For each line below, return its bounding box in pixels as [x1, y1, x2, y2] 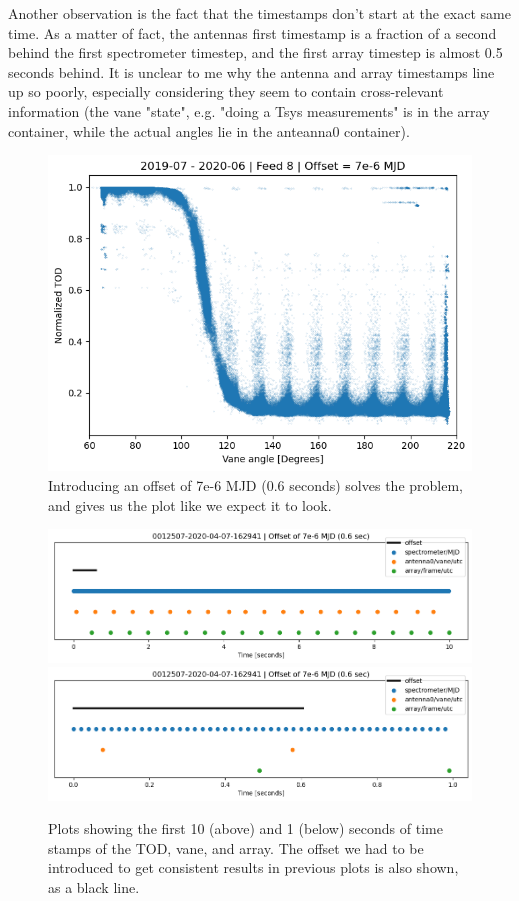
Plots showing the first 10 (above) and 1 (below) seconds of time [48, 818, 443, 839]
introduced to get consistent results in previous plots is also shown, [48, 857, 459, 878]
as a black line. [48, 877, 140, 898]
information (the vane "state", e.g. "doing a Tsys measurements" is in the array [8, 100, 490, 121]
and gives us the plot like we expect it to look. [48, 494, 332, 515]
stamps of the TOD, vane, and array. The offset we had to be [48, 837, 424, 858]
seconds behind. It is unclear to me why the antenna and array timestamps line [8, 61, 495, 82]
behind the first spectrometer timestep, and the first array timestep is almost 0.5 [8, 42, 503, 63]
